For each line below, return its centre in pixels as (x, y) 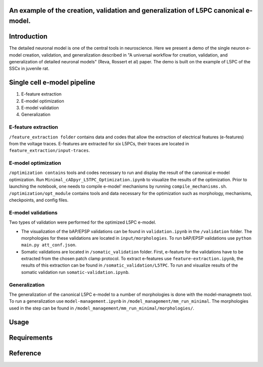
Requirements (31, 338)
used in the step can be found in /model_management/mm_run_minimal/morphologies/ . (102, 308)
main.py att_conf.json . (49, 245)
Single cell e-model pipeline (52, 83)
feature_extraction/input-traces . (49, 151)
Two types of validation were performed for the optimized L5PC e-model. (83, 222)
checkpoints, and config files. (39, 200)
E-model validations (33, 212)
